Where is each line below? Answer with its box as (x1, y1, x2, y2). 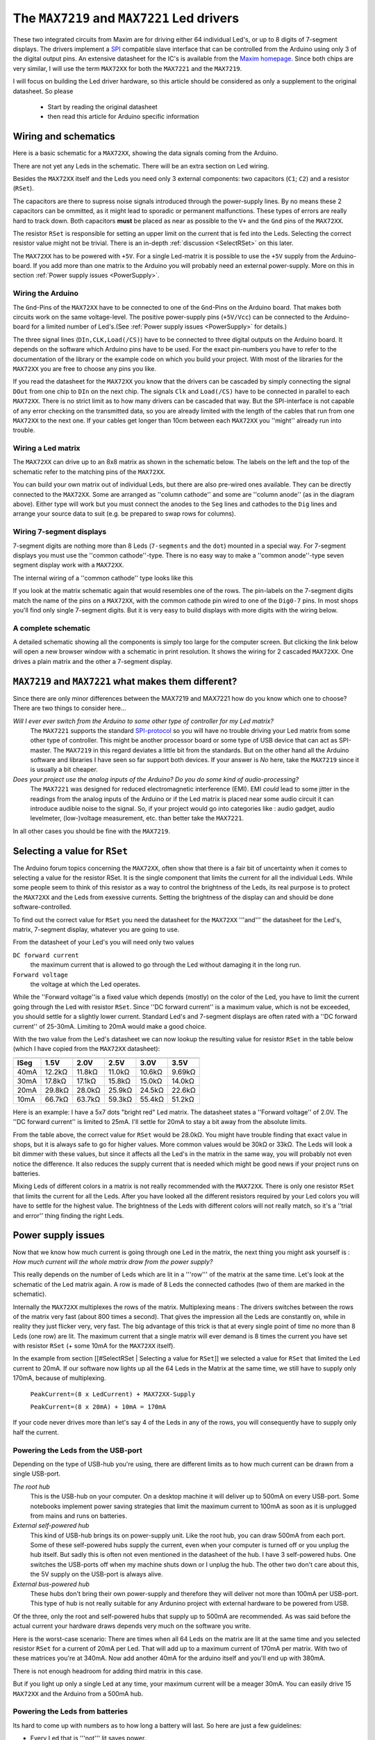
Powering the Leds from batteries (12, 1707, 128, 1716)
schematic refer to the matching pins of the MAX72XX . (12, 467, 166, 476)
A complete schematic (12, 623, 90, 633)
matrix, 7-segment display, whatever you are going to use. (12, 926, 180, 934)
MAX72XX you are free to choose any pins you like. (12, 364, 156, 372)
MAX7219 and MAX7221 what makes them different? (12, 675, 237, 687)
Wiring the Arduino (12, 289, 79, 299)
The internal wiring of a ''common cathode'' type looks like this (12, 574, 194, 582)
